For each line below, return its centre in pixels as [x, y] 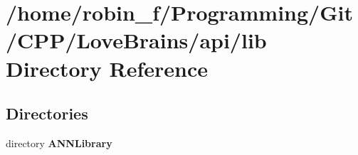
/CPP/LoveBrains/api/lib [136, 40]
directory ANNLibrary [59, 143]
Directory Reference [107, 68]
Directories [47, 113]
